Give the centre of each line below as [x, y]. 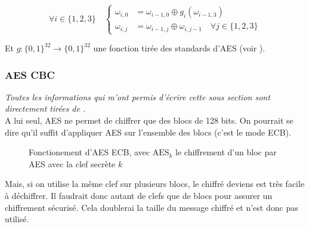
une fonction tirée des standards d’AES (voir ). [179, 48]
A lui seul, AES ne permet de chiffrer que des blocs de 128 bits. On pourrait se [149, 120]
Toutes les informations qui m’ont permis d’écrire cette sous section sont [137, 96]
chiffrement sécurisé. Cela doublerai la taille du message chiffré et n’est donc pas [152, 207]
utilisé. [17, 219]
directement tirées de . [45, 108]
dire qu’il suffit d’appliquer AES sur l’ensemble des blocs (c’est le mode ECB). [148, 132]
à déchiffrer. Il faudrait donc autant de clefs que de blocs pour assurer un [139, 195]
